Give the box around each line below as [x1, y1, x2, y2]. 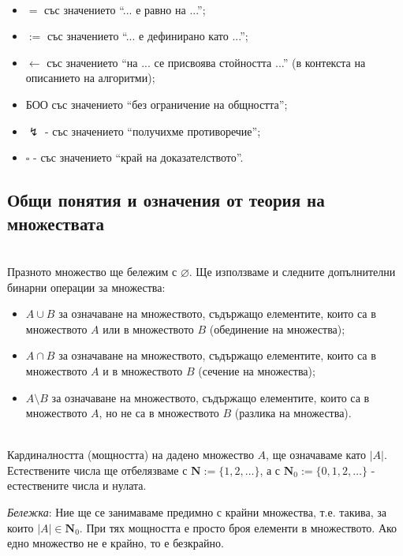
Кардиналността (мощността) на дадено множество [7, 446, 254, 463]
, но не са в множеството [99, 405, 219, 421]
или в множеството [103, 320, 194, 337]
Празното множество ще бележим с [7, 263, 177, 279]
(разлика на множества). [234, 405, 352, 421]
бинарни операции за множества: [7, 278, 166, 295]
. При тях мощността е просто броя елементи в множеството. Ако [79, 519, 397, 535]
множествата [7, 211, 104, 235]
